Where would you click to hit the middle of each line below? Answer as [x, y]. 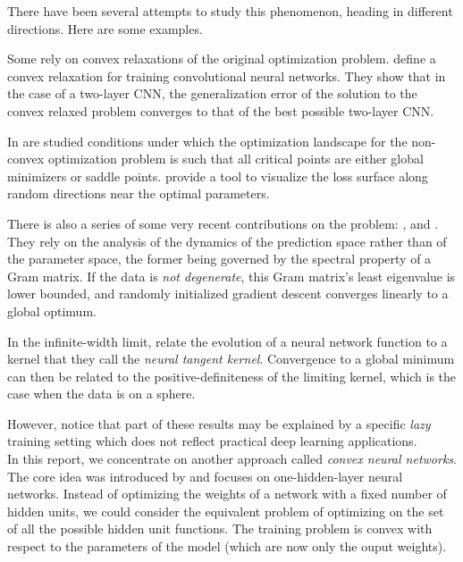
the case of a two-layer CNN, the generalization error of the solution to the [212, 93]
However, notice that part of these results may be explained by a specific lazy [219, 423]
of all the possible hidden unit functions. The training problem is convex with [220, 528]
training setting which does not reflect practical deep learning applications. [212, 441]
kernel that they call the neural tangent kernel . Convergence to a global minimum [231, 359]
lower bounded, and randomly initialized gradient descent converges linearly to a [228, 294]
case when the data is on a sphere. [101, 394]
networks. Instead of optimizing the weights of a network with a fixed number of [227, 494]
